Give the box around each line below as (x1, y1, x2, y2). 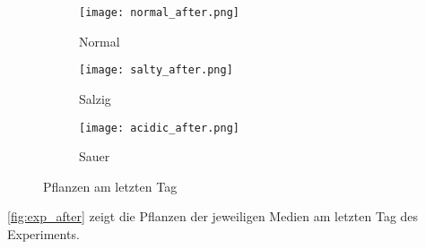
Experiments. (7, 224, 80, 243)
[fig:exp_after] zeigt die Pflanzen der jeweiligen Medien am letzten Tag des (7, 207, 419, 226)
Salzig (79, 89, 111, 107)
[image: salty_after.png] (79, 64, 233, 77)
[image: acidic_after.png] (79, 121, 239, 134)
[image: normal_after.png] (79, 6, 239, 19)
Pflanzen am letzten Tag (43, 176, 178, 195)
